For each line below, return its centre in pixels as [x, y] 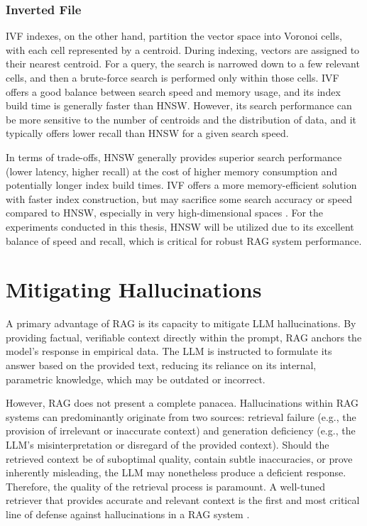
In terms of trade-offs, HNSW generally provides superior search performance [174, 157]
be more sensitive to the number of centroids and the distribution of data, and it [181, 119]
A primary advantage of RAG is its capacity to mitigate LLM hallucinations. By [181, 323]
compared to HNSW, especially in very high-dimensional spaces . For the [165, 213]
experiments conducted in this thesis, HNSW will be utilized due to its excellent [180, 226]
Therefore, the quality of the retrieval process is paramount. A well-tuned [166, 486]
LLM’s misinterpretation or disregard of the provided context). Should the [168, 444]
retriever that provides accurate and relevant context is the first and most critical [183, 500]
